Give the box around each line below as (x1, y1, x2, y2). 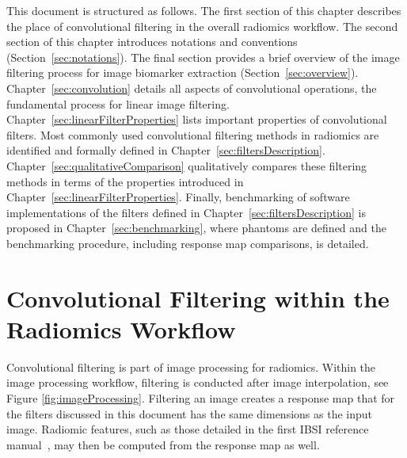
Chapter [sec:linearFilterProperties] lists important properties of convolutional (6, 111, 387, 128)
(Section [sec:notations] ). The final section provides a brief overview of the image (6, 48, 400, 65)
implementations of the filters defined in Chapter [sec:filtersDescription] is (6, 204, 366, 220)
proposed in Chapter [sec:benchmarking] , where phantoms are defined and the (6, 219, 386, 236)
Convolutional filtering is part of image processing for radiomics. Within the (6, 358, 376, 375)
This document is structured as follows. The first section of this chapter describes (6, 2, 401, 18)
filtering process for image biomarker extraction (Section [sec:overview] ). (6, 64, 359, 81)
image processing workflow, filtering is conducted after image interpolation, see (6, 374, 389, 391)
